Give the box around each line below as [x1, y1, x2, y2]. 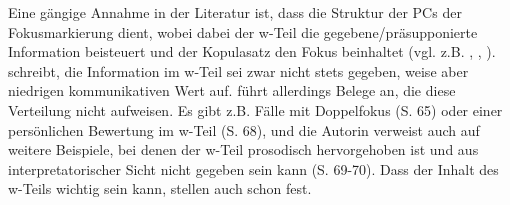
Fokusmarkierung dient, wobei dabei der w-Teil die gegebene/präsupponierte [8, 21, 478, 42]
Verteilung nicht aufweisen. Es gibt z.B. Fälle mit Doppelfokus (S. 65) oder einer [8, 99, 503, 120]
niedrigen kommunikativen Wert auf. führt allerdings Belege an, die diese [8, 80, 456, 101]
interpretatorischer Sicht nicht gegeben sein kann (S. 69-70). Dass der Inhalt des [8, 158, 499, 179]
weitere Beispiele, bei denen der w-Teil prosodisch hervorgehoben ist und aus [8, 139, 479, 160]
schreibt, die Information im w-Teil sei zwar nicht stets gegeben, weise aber [8, 60, 469, 81]
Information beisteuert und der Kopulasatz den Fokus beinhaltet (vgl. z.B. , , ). [8, 41, 496, 62]
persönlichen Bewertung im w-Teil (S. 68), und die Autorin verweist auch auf [8, 119, 480, 140]
